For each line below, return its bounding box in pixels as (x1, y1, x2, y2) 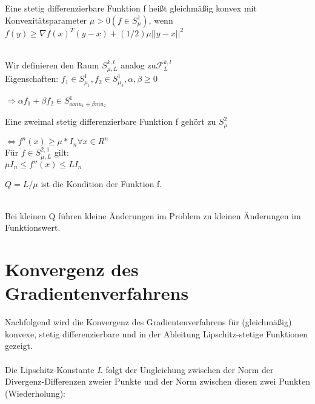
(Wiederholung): (5, 386, 66, 399)
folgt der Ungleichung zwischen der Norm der (105, 363, 274, 376)
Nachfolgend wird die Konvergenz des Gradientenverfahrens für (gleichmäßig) (5, 316, 292, 328)
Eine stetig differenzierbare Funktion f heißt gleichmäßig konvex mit (5, 2, 257, 14)
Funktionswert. (5, 221, 61, 234)
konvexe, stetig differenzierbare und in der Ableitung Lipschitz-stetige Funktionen (5, 327, 308, 340)
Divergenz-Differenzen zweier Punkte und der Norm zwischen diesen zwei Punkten (5, 375, 310, 388)
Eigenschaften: (5, 72, 59, 85)
